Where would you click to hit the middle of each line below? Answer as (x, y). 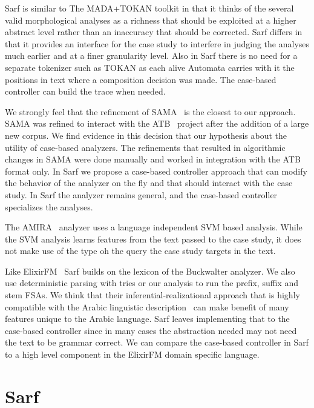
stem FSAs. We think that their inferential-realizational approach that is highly (152, 295)
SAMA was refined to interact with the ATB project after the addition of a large (157, 123)
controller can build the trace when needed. (85, 91)
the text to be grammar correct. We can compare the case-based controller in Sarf (157, 342)
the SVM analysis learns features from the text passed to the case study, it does (153, 239)
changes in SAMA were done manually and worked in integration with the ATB (153, 159)
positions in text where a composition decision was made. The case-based (141, 79)
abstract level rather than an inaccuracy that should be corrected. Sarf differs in (154, 32)
